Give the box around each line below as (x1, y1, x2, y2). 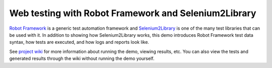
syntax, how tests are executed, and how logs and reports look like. (9, 39, 150, 45)
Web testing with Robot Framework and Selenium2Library (9, 8, 256, 19)
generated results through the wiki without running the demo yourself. (9, 55, 155, 61)
